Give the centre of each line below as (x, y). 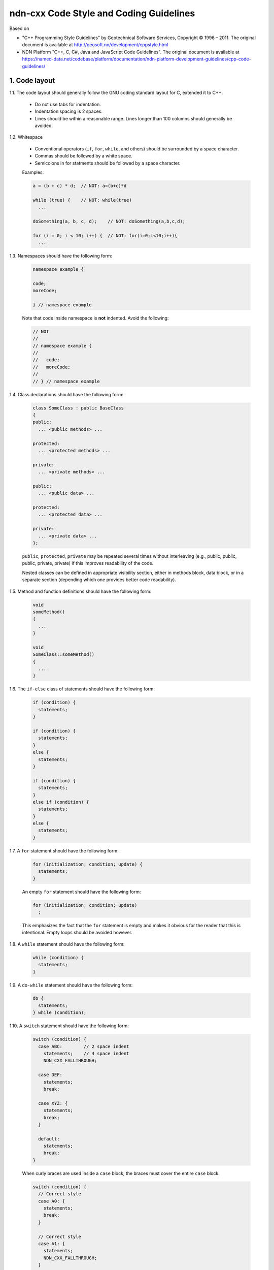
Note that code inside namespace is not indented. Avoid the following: (95, 318)
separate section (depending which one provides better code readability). (99, 580)
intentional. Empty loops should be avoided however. (77, 933)
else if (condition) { (61, 802)
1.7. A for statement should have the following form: (64, 850)
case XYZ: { (53, 1103)
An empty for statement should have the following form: (81, 892)
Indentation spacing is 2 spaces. (69, 111)
